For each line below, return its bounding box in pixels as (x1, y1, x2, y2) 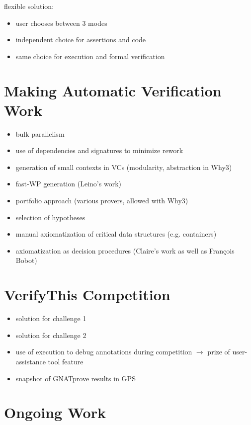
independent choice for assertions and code (15, 34, 146, 45)
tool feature (48, 356, 84, 366)
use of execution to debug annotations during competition (15, 346, 192, 357)
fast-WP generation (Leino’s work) (15, 178, 121, 189)
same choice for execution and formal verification (15, 51, 165, 61)
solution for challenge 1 (15, 313, 86, 324)
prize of (207, 346, 230, 357)
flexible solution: (4, 1, 54, 11)
